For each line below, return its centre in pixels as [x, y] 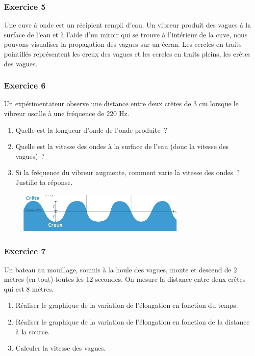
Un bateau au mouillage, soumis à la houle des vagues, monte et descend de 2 [121, 269]
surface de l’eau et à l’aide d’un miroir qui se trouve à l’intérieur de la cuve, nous [126, 34]
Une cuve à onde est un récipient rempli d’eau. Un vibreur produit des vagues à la [127, 25]
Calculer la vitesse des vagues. [61, 348]
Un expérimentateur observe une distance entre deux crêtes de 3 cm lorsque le [121, 104]
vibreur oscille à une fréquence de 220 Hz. [67, 113]
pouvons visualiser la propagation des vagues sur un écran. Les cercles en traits [123, 44]
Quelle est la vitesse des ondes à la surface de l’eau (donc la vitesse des [122, 146]
